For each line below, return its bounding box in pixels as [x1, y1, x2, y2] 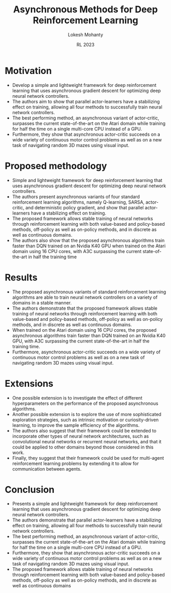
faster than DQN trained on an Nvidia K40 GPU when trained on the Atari [12, 243, 166, 249]
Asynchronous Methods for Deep [13, 4, 158, 15]
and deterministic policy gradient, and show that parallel [25, 204, 144, 210]
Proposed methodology [5, 160, 107, 172]
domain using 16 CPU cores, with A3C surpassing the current [12, 248, 142, 254]
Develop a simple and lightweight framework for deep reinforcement [12, 82, 157, 88]
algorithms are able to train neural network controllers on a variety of [12, 294, 158, 300]
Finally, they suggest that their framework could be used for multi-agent [12, 455, 164, 461]
